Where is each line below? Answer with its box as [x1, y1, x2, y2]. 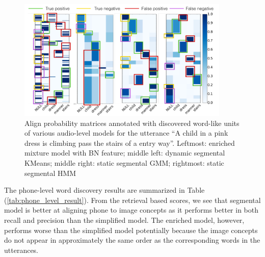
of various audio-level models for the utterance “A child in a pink [24, 127, 228, 138]
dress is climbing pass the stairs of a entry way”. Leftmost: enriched [24, 137, 235, 148]
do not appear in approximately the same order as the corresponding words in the [4, 235, 260, 245]
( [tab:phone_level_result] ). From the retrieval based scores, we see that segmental [4, 194, 261, 205]
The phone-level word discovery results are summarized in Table [4, 185, 205, 195]
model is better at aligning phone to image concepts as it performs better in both [4, 204, 259, 215]
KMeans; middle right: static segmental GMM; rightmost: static [24, 158, 224, 168]
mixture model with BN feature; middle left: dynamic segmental [24, 147, 225, 158]
